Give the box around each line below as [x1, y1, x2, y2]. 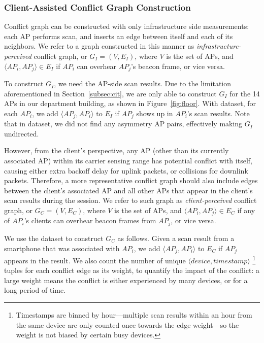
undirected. [4, 128, 39, 139]
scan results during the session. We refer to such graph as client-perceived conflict [4, 195, 257, 205]
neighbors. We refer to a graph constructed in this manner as [4, 41, 194, 51]
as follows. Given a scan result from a [117, 232, 235, 243]
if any [237, 205, 255, 216]
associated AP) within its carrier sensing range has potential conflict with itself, [4, 155, 252, 166]
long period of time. [4, 285, 66, 295]
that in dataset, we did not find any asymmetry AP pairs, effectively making [4, 118, 243, 129]
